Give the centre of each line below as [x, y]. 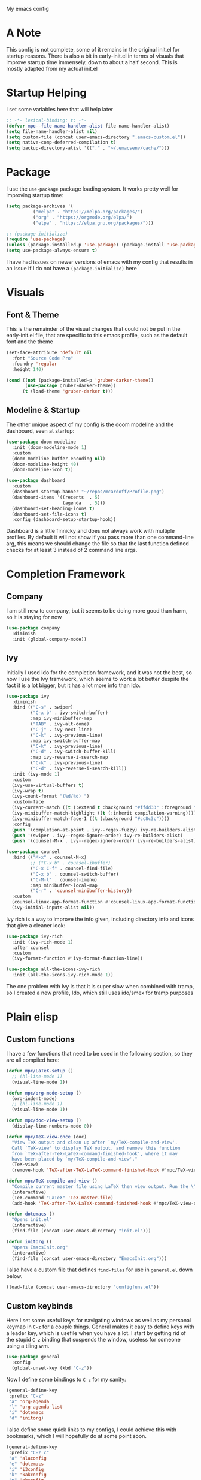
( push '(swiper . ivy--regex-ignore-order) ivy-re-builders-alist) [98, 836]
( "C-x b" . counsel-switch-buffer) [74, 874]
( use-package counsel [33, 852]
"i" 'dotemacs [26, 1413]
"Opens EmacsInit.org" [40, 1247]
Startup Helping [46, 93]
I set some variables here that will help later [60, 109]
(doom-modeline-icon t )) [42, 470]
